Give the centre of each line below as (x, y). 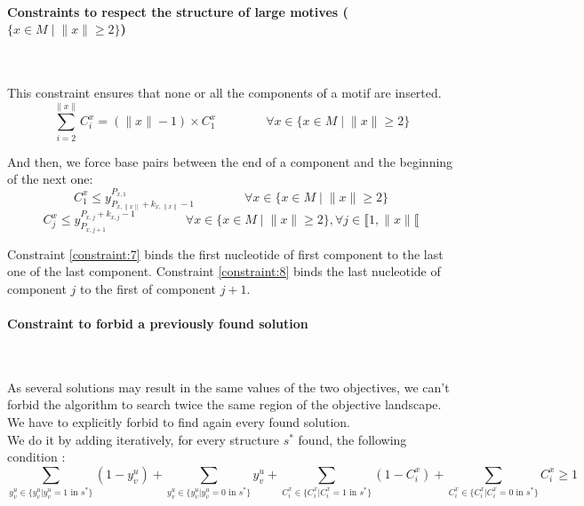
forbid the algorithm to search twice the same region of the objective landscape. (224, 404)
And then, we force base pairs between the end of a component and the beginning (230, 161)
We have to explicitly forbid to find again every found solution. (179, 422)
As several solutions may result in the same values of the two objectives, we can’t (228, 387)
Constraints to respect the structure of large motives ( (178, 11)
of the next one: (50, 179)
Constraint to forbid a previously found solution (158, 324)
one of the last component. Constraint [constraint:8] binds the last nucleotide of (224, 271)
